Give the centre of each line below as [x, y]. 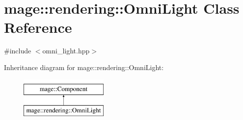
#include [18, 51]
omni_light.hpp [66, 51]
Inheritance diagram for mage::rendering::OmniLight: [84, 67]
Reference [38, 27]
